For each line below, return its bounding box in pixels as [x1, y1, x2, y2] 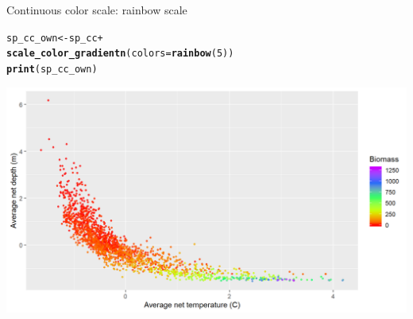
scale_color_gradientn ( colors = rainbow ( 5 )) [6, 48, 234, 60]
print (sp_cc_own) [6, 63, 98, 75]
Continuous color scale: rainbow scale [6, 2, 187, 18]
